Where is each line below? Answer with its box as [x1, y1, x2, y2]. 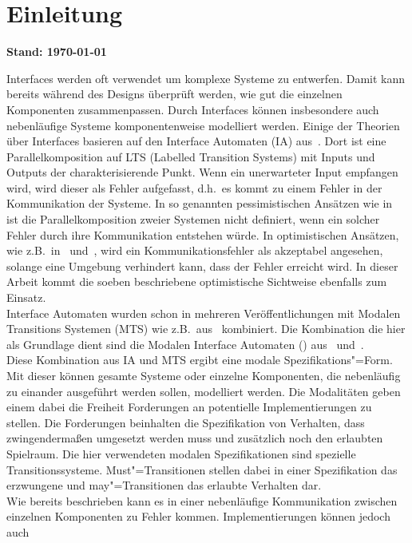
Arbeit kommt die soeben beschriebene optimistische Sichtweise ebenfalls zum [6, 273, 387, 290]
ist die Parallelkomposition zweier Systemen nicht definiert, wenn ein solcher [6, 211, 380, 228]
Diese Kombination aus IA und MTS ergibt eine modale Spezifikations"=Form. [6, 351, 393, 368]
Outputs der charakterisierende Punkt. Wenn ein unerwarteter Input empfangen [6, 164, 398, 180]
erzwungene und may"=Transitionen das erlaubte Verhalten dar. [6, 477, 322, 493]
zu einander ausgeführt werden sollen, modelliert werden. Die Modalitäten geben [6, 382, 401, 399]
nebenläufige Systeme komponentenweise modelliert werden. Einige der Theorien [6, 117, 400, 133]
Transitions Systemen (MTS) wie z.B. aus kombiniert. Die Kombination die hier [6, 320, 406, 337]
